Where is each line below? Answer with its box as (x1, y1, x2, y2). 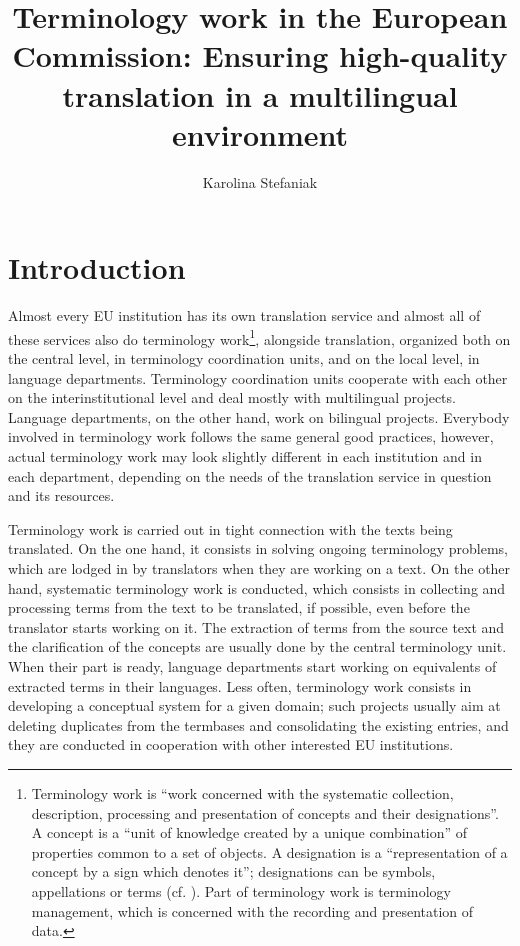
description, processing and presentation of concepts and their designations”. (31, 802, 499, 823)
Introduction (8, 247, 186, 288)
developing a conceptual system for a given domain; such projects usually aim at (8, 695, 501, 716)
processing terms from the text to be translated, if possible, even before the (8, 597, 470, 618)
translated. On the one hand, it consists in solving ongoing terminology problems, (8, 538, 508, 559)
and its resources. (8, 485, 115, 506)
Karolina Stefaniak (202, 171, 318, 192)
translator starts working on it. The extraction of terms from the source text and (8, 616, 505, 637)
